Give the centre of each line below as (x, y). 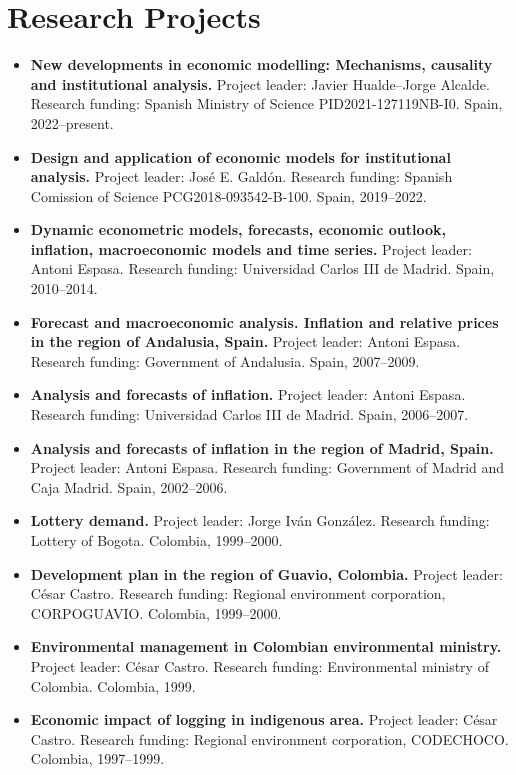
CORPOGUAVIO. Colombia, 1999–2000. (156, 612)
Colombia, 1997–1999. (97, 758)
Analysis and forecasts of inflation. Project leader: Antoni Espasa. (248, 394)
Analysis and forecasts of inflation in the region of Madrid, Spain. (262, 447)
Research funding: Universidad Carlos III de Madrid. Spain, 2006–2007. (249, 414)
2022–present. (72, 122)
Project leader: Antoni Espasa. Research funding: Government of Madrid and (267, 467)
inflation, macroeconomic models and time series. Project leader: (251, 248)
